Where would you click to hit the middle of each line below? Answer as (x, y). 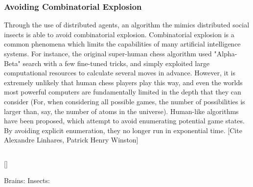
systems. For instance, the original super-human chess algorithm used (108, 53)
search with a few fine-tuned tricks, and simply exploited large (116, 63)
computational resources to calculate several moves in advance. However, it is (120, 73)
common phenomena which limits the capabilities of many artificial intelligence (122, 44)
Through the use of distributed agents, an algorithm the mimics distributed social (127, 25)
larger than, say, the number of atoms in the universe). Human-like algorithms (121, 111)
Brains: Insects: (27, 180)
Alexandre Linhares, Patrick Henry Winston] (71, 140)
